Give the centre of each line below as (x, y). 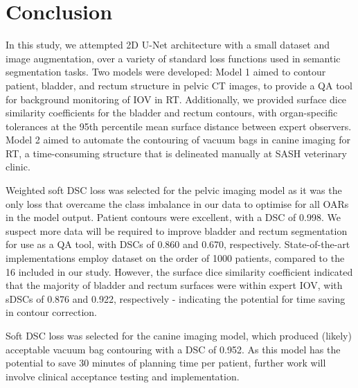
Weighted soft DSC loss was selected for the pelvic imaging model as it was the (174, 190)
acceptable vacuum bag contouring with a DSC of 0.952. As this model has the (173, 349)
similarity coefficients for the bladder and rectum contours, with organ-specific (172, 113)
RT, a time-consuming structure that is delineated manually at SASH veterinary (176, 153)
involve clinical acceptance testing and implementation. (123, 376)
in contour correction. (51, 312)
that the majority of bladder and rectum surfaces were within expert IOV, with (174, 285)
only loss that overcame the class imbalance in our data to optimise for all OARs (177, 203)
